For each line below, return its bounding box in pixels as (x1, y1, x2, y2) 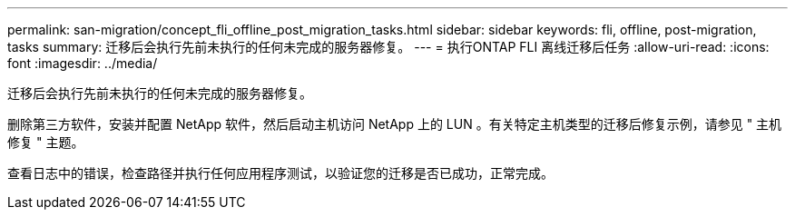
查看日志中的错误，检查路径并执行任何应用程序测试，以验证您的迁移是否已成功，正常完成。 (7, 165, 554, 181)
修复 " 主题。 (7, 134, 84, 150)
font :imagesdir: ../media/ (7, 55, 158, 71)
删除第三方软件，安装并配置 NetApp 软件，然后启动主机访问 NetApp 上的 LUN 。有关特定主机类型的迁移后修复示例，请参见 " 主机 (7, 116, 782, 132)
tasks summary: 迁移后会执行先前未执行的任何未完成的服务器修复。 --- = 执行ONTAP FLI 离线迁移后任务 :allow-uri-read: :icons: (7, 39, 770, 54)
